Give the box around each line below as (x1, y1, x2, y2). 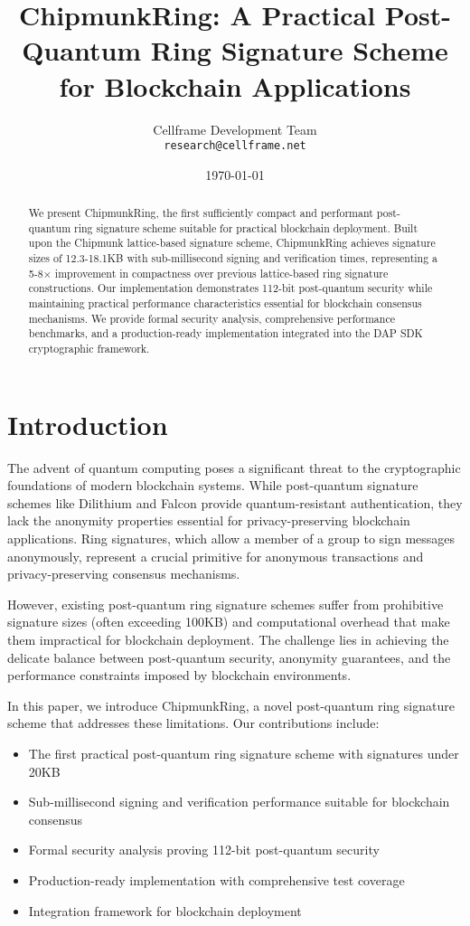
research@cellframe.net (164, 139, 306, 153)
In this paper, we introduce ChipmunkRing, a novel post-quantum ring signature (7, 695, 455, 714)
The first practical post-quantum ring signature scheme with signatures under (28, 743, 459, 762)
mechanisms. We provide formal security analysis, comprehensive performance (28, 310, 395, 326)
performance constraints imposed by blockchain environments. (7, 666, 352, 685)
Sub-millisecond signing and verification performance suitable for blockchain (28, 792, 450, 811)
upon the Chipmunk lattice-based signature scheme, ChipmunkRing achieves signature (28, 235, 436, 250)
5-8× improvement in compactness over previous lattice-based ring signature (28, 265, 389, 280)
